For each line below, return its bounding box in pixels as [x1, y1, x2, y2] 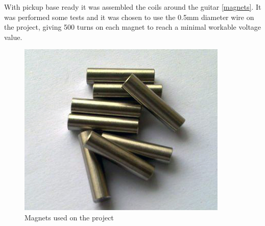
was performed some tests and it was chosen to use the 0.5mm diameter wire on [4, 11, 254, 22]
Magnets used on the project [25, 212, 114, 222]
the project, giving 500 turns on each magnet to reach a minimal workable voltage [4, 22, 261, 32]
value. [4, 31, 22, 42]
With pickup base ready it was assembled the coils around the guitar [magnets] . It [4, 2, 261, 12]
